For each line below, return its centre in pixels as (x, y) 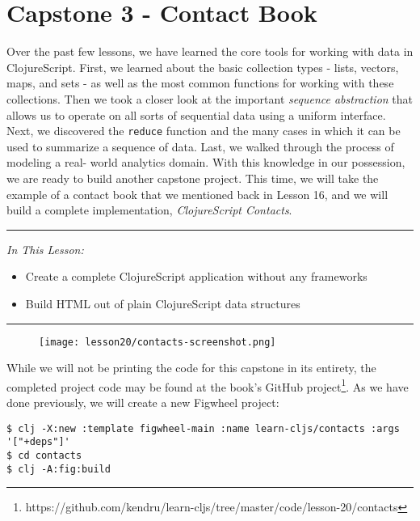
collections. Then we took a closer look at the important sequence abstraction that (210, 98)
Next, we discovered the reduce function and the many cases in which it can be (204, 131)
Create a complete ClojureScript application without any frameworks (196, 276)
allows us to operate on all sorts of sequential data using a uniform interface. (196, 114)
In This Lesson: (45, 249)
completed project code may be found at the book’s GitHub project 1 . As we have (208, 385)
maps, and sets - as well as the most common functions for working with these (200, 83)
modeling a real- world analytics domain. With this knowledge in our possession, (206, 162)
